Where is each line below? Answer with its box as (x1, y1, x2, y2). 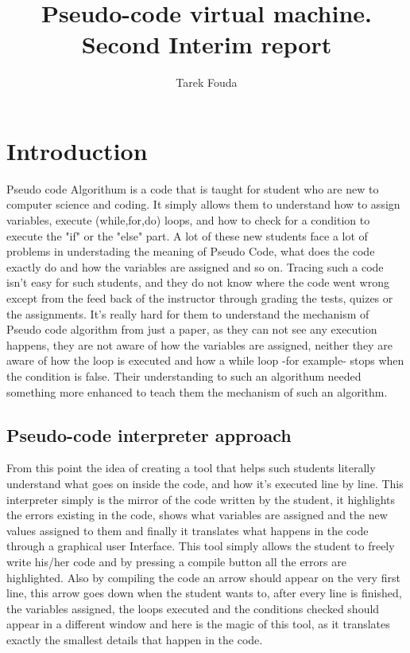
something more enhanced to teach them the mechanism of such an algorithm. (6, 383, 388, 400)
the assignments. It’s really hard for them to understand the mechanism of (6, 305, 369, 322)
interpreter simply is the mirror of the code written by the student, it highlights (6, 491, 396, 507)
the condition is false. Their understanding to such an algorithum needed (6, 367, 362, 384)
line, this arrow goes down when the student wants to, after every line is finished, (6, 585, 402, 601)
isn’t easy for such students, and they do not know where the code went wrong (6, 274, 389, 291)
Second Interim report (81, 28, 332, 61)
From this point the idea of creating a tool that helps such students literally (6, 459, 376, 476)
